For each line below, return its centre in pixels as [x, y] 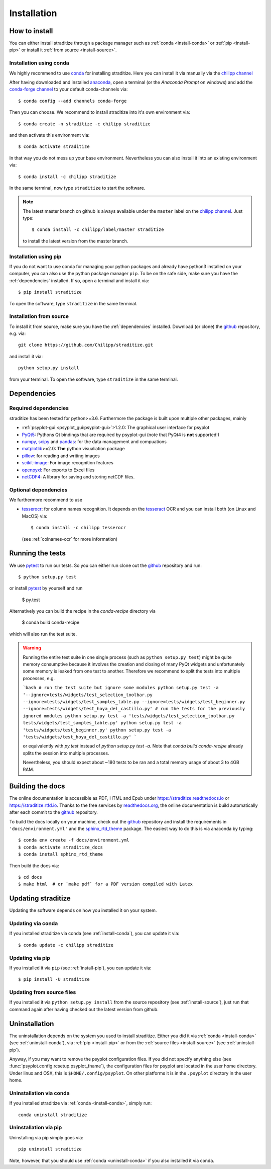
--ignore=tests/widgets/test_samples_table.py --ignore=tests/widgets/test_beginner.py [134, 702]
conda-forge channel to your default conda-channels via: [69, 89]
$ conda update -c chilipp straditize [66, 945]
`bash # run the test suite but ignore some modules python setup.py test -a [121, 688]
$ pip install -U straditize [54, 979]
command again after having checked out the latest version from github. [84, 1009]
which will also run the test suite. [43, 634]
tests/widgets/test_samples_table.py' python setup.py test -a [102, 723]
